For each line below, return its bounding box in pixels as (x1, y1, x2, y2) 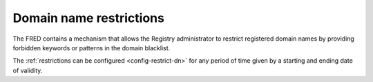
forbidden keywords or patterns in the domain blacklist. (12, 43, 171, 52)
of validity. (12, 66, 43, 74)
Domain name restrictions (12, 10, 165, 25)
